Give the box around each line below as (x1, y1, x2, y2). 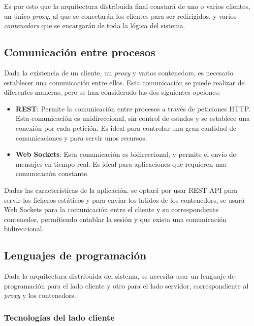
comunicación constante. (15, 168, 89, 179)
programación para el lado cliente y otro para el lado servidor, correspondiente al (4, 280, 249, 290)
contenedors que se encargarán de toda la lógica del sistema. (4, 20, 185, 31)
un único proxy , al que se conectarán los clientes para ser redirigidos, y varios (4, 10, 237, 21)
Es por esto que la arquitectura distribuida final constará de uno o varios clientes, (4, 1, 250, 11)
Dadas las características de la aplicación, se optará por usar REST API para (4, 184, 238, 195)
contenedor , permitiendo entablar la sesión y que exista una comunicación (4, 214, 226, 224)
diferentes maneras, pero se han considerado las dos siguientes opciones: (4, 87, 221, 97)
